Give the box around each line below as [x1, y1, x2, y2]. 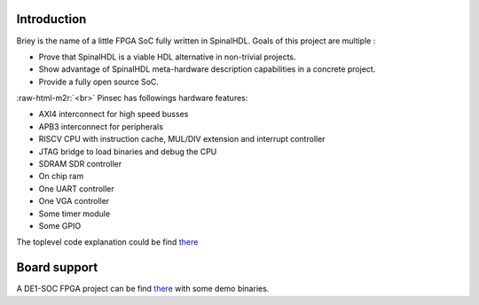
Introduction [16, 12, 87, 27]
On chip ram [38, 171, 84, 182]
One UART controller [38, 183, 114, 194]
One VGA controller [38, 196, 110, 207]
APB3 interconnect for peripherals [38, 121, 164, 132]
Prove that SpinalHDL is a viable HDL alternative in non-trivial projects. [38, 51, 296, 62]
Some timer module [38, 208, 111, 219]
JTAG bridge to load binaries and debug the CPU [38, 146, 217, 157]
